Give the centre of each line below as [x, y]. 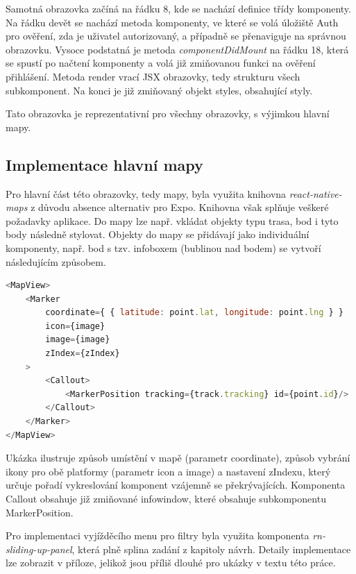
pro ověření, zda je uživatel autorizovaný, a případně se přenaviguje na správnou [176, 36]
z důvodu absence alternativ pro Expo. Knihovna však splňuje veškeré [180, 207]
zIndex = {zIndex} [83, 354]
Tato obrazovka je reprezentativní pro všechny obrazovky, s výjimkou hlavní [168, 113]
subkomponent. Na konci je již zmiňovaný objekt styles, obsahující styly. [159, 90]
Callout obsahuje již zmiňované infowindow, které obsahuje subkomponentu [166, 499]
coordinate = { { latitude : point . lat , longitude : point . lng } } [194, 313]
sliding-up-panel [39, 549]
